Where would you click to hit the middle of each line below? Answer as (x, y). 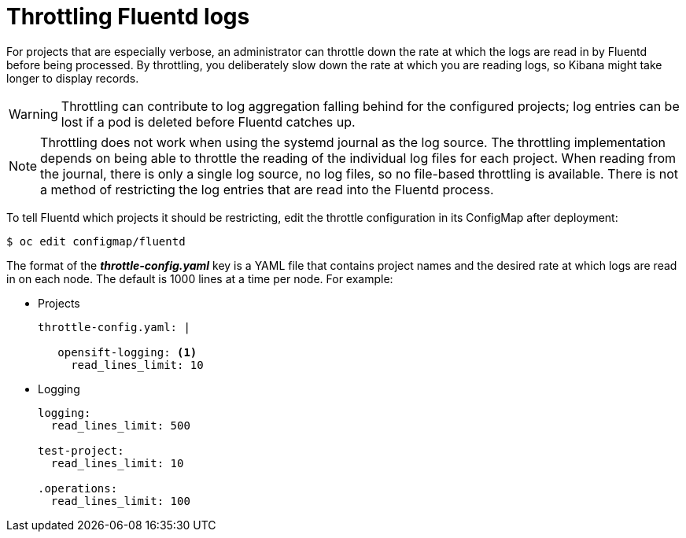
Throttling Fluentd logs (128, 17)
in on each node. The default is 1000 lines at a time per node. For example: (200, 278)
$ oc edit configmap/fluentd (96, 241)
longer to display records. (73, 78)
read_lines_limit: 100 (120, 501)
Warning (33, 114)
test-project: (81, 450)
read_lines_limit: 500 (120, 425)
